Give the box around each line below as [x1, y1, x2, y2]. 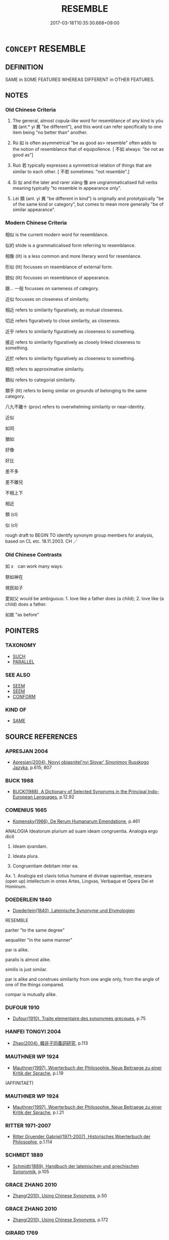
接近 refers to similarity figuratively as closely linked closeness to [5, 339, 141, 345]
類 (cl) [5, 511, 18, 517]
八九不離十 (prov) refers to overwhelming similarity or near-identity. [5, 404, 145, 410]
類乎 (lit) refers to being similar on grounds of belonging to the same [5, 387, 147, 393]
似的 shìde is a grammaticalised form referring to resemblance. [5, 242, 136, 248]
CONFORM [12, 694, 36, 700]
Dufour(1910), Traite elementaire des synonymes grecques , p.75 [12, 1016, 146, 1022]
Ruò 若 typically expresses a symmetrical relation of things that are [12, 163, 152, 169]
